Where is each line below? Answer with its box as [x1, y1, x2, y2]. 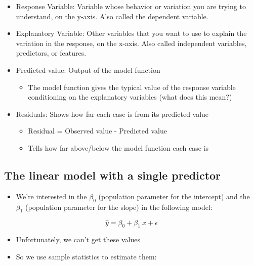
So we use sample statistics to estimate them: [16, 251, 157, 261]
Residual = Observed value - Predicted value [28, 125, 167, 136]
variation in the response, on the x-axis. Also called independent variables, [16, 37, 247, 48]
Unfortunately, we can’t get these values [16, 234, 140, 245]
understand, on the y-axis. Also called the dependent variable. [16, 11, 208, 21]
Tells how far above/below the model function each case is [28, 142, 209, 153]
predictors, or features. [16, 48, 87, 58]
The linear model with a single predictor [4, 167, 221, 183]
